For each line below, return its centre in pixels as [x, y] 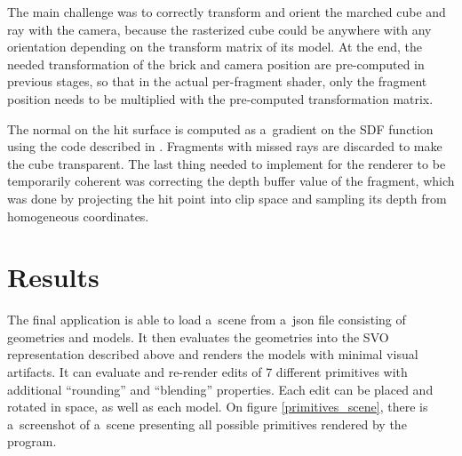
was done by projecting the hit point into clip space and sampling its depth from [227, 198]
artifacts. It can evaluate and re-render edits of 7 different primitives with [207, 372]
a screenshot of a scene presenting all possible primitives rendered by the [207, 424]
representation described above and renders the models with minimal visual [213, 354]
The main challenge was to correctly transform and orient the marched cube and [227, 12]
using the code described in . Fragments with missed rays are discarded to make [225, 146]
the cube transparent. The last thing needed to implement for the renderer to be [227, 163]
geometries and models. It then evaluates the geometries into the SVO [198, 336]
